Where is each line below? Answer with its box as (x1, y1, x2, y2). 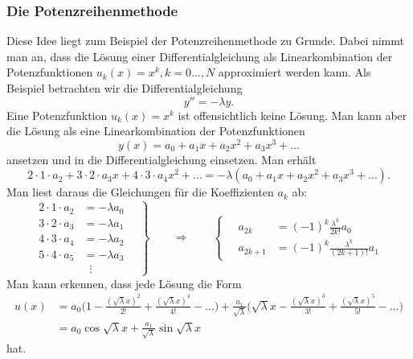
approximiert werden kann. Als (218, 64, 371, 80)
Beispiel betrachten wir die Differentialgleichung (6, 80, 243, 96)
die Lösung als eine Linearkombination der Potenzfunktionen (6, 122, 305, 139)
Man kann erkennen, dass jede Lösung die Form (6, 274, 242, 291)
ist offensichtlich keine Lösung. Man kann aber (178, 106, 407, 123)
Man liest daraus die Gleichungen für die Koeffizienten (6, 184, 274, 200)
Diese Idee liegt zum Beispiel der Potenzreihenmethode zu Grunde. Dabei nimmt (6, 32, 404, 49)
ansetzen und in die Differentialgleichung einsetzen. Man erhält (6, 151, 317, 167)
